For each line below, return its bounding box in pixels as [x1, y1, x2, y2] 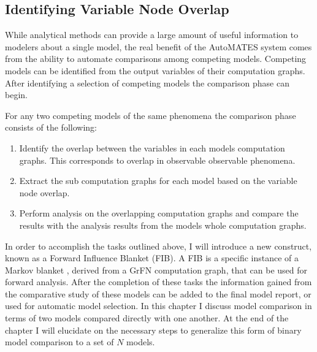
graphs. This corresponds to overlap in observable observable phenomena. [19, 153, 296, 166]
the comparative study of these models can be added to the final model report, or [5, 287, 311, 300]
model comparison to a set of [5, 335, 114, 348]
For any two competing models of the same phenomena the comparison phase [5, 109, 296, 121]
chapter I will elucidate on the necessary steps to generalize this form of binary [5, 323, 302, 336]
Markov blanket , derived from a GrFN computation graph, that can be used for [5, 263, 307, 276]
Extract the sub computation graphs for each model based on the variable [19, 174, 297, 187]
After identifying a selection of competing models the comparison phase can [5, 76, 289, 89]
